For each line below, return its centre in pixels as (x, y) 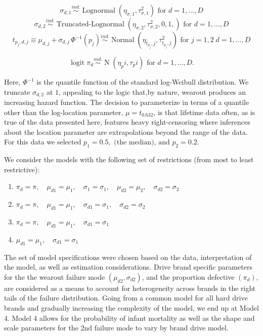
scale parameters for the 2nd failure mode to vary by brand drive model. (116, 328)
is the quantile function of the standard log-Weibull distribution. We (143, 82)
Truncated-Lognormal (90, 24)
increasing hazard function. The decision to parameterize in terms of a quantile (127, 102)
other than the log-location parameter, (64, 112)
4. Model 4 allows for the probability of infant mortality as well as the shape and (129, 318)
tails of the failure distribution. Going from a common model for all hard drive (126, 298)
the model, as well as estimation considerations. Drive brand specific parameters (128, 267)
